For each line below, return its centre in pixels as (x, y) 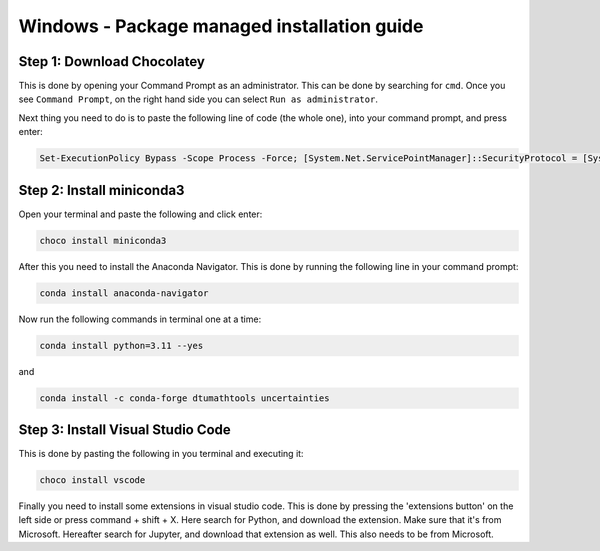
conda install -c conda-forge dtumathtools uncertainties (184, 398)
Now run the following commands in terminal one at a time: (140, 319)
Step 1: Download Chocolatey (111, 61)
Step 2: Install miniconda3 (101, 190)
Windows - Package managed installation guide (221, 26)
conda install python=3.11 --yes (121, 345)
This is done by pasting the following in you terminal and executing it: (161, 454)
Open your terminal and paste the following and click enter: (140, 214)
